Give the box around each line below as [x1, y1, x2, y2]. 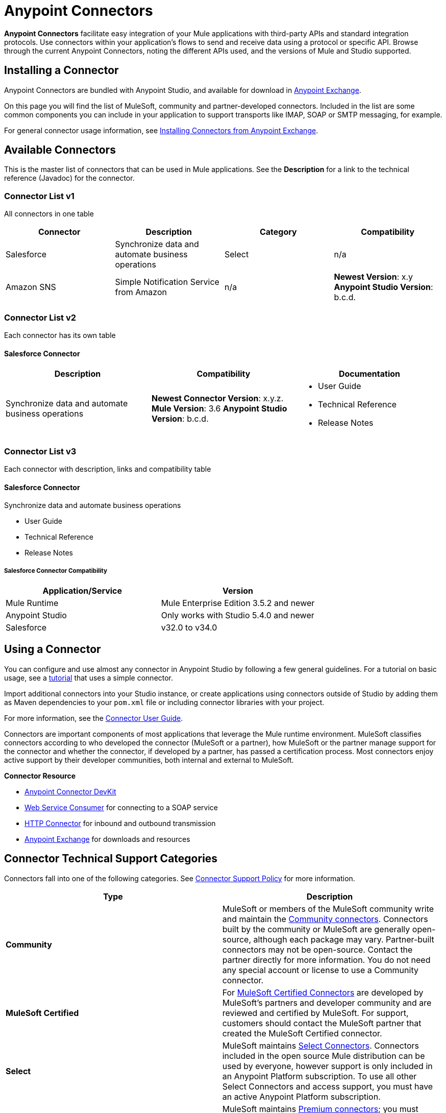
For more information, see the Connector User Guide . [4, 713, 183, 722]
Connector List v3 [4, 446, 77, 456]
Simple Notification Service [115, 277, 219, 287]
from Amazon [115, 287, 167, 298]
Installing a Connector [4, 64, 119, 77]
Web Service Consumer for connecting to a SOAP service [24, 803, 218, 812]
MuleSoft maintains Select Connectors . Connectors [222, 1040, 419, 1051]
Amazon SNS [6, 282, 56, 293]
